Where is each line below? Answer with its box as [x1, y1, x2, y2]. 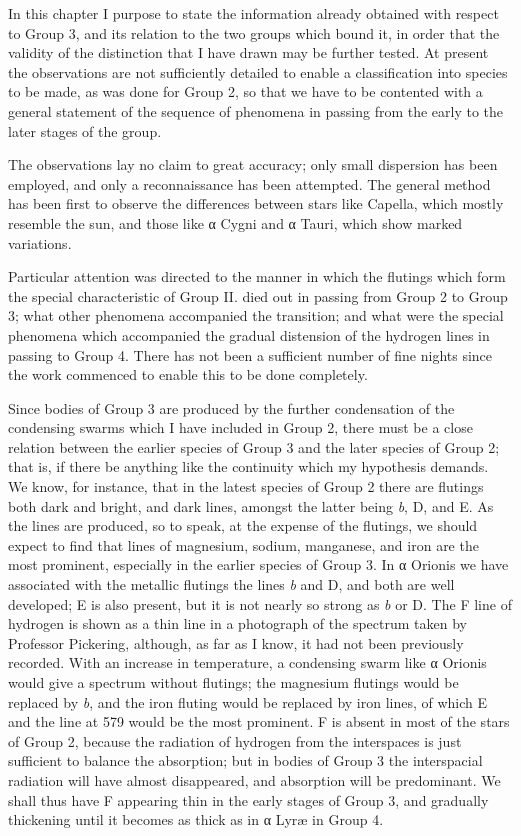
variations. [8, 232, 72, 253]
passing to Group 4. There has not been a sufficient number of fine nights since [8, 344, 493, 365]
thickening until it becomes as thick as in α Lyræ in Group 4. [8, 809, 384, 830]
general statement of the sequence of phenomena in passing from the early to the [8, 100, 504, 121]
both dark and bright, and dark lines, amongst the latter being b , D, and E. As [8, 495, 494, 516]
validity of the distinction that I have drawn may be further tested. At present [8, 42, 489, 63]
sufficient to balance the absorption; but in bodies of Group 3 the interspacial [8, 750, 483, 771]
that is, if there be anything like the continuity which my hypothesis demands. [8, 456, 489, 477]
